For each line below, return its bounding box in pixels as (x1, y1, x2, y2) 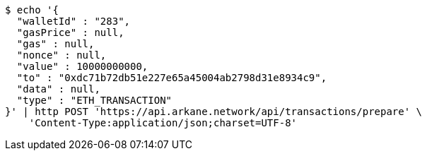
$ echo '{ (5, 4, 59, 16)
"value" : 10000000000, (16, 61, 148, 72)
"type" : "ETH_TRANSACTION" (16, 95, 172, 106)
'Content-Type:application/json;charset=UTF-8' (28, 117, 298, 128)
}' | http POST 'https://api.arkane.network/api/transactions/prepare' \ (5, 106, 423, 117)
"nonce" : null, (16, 49, 107, 61)
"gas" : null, (16, 38, 95, 49)
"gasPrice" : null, (16, 27, 124, 38)
